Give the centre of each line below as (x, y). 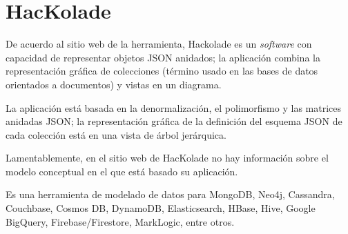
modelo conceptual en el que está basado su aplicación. (122, 171)
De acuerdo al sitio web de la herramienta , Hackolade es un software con (159, 44)
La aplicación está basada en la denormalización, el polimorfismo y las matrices (173, 107)
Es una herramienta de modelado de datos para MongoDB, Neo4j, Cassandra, (170, 194)
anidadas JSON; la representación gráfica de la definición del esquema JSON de (174, 121)
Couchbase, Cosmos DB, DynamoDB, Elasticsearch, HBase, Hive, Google (161, 208)
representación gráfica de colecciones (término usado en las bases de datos (162, 71)
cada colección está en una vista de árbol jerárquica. (116, 134)
